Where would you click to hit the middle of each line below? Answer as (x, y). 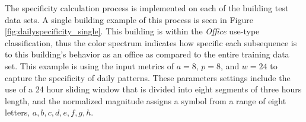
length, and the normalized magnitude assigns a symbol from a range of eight (146, 100)
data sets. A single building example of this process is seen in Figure (129, 19)
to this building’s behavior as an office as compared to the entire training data (147, 54)
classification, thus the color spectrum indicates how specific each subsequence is (151, 42)
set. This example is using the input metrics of (90, 65)
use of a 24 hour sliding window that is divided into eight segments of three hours (153, 89)
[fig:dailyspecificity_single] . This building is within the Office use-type (132, 31)
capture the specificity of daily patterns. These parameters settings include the (148, 77)
